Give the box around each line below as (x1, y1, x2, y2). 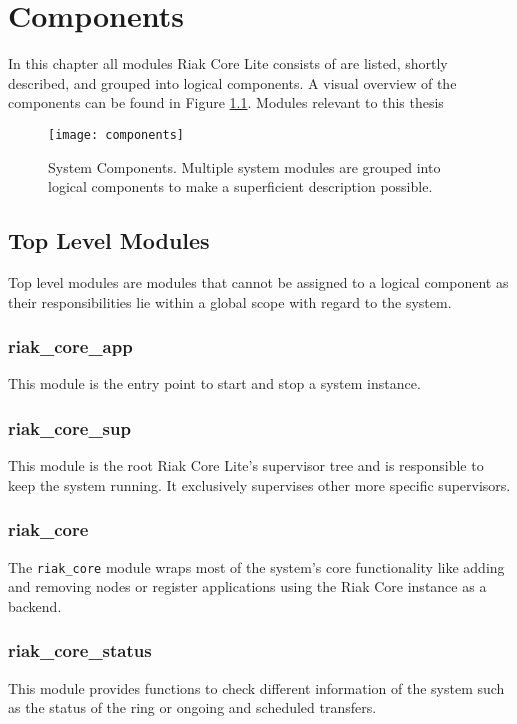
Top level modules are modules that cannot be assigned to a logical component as (8, 271, 509, 292)
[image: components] (48, 127, 185, 142)
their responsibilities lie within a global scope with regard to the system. (8, 291, 452, 312)
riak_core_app (8, 334, 133, 359)
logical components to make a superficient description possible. (48, 176, 433, 197)
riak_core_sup (8, 415, 131, 440)
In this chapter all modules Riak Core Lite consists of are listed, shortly (8, 53, 448, 74)
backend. (8, 595, 62, 616)
